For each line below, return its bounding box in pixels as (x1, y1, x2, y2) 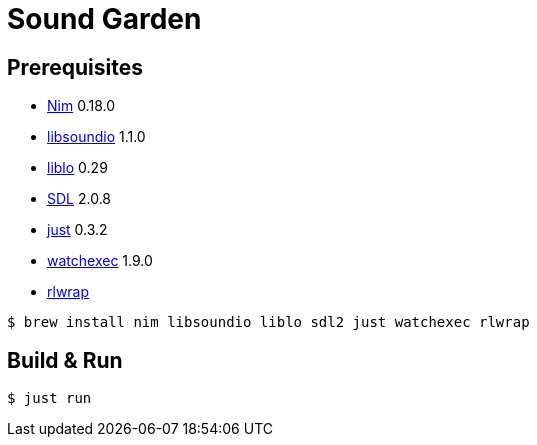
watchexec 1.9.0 (47, 252, 153, 270)
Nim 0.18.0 (47, 97, 115, 115)
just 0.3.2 (47, 221, 108, 239)
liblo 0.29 (47, 159, 108, 177)
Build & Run (7, 347, 123, 373)
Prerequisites (7, 54, 143, 80)
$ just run (7, 390, 92, 407)
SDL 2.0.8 (47, 190, 112, 208)
